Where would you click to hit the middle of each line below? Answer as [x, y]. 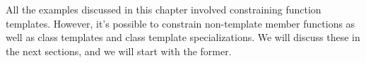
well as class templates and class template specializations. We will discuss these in [183, 37]
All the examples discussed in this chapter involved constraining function [164, 9]
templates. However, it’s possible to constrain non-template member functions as [181, 23]
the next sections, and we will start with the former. [119, 51]
